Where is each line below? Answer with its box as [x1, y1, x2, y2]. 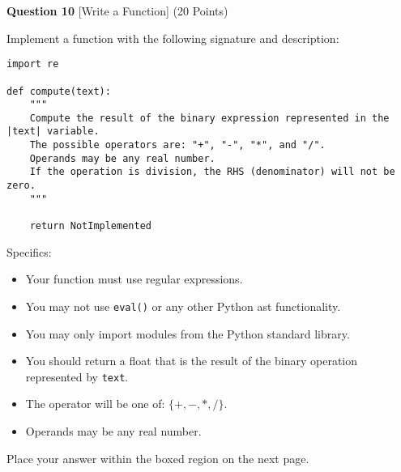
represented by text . [25, 368, 129, 385]
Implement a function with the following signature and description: [6, 29, 339, 46]
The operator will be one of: [25, 395, 165, 412]
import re [6, 58, 59, 70]
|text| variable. [6, 125, 100, 138]
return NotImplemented [29, 220, 151, 232]
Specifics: [6, 243, 52, 260]
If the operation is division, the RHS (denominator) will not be [29, 166, 395, 178]
